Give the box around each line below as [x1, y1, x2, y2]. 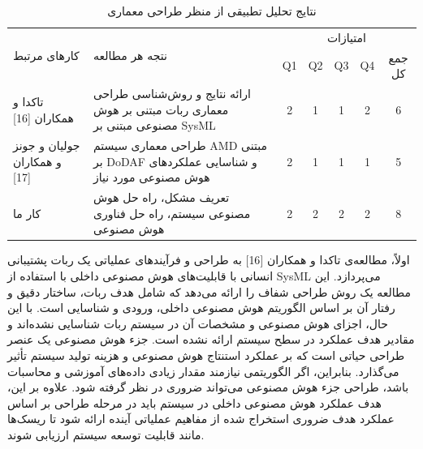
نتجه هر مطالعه [93, 47, 167, 64]
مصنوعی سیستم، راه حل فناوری [93, 204, 251, 221]
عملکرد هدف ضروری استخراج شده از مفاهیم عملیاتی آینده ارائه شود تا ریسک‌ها [7, 410, 395, 427]
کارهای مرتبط [13, 47, 80, 64]
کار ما [13, 204, 41, 221]
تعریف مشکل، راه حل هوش [93, 189, 230, 206]
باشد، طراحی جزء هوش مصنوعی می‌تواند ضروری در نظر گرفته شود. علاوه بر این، [7, 378, 409, 396]
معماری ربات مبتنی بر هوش [93, 100, 229, 118]
